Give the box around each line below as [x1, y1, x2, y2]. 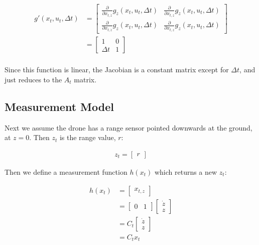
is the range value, [59, 132, 116, 143]
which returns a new [154, 166, 217, 177]
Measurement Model [5, 98, 114, 114]
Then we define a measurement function [5, 166, 127, 177]
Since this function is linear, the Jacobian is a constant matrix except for [5, 64, 229, 75]
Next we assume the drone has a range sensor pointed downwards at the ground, [5, 122, 252, 133]
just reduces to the [5, 74, 62, 84]
